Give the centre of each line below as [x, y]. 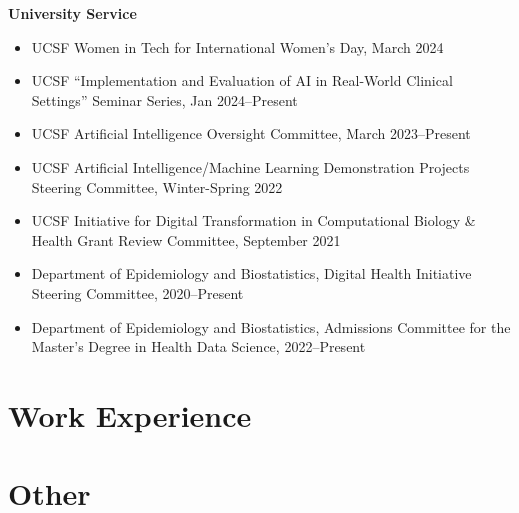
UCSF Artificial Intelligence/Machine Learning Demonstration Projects [250, 166]
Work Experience [130, 414]
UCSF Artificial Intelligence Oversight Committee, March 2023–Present [251, 133]
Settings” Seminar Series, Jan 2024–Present [164, 99]
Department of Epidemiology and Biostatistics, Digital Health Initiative [251, 273]
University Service [72, 13]
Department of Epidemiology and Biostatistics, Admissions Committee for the [271, 326]
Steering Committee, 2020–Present [137, 292]
